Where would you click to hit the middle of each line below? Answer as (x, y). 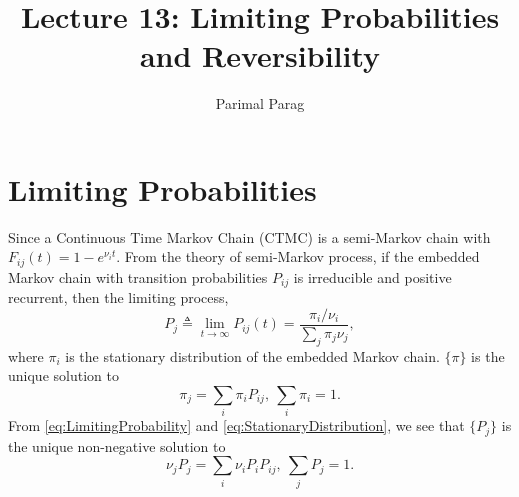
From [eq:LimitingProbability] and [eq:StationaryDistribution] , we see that (236, 425)
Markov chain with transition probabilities (138, 276)
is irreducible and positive (372, 276)
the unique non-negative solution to (117, 445)
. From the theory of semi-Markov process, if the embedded (298, 256)
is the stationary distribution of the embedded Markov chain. (252, 355)
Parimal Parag (260, 103)
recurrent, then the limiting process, (118, 297)
